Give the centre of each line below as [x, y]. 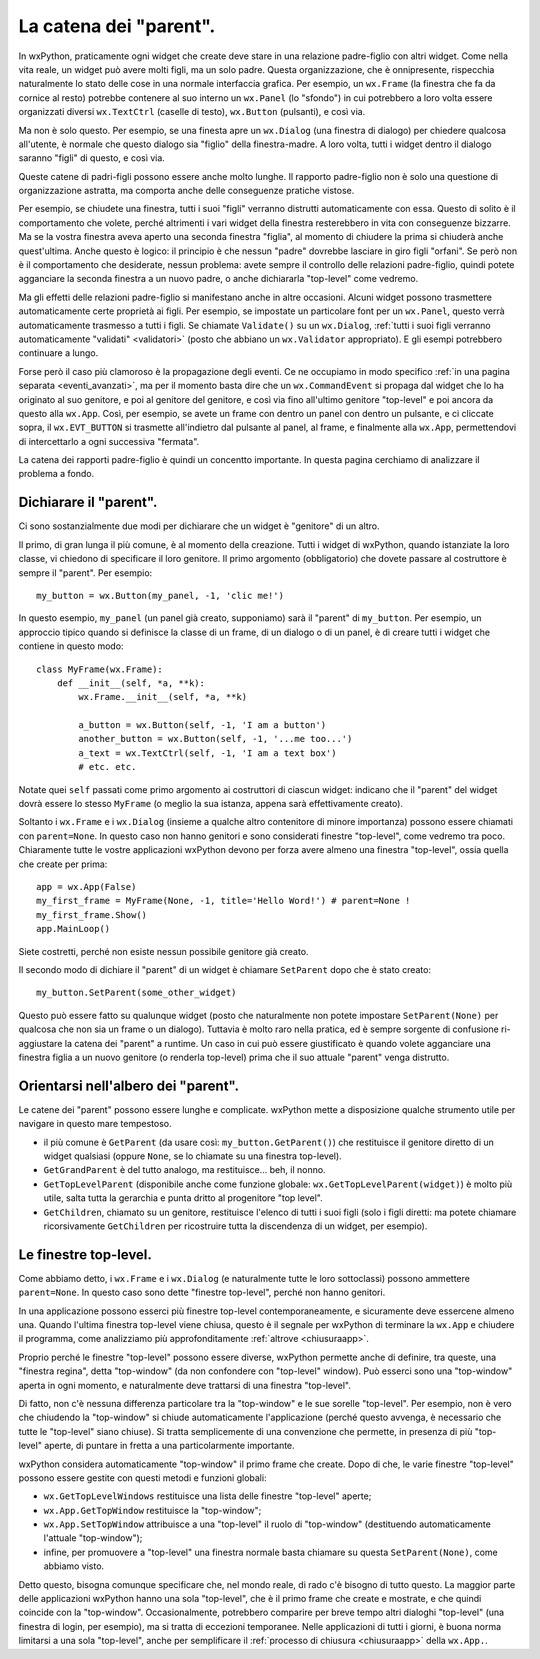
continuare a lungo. [58, 353]
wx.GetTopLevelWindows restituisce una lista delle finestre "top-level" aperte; [207, 1496]
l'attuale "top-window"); [93, 1538]
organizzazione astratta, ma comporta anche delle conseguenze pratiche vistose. [186, 191]
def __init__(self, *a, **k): [130, 683]
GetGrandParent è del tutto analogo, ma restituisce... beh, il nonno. [184, 1170]
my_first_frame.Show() [92, 914]
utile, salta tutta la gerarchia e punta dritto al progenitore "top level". [183, 1198]
